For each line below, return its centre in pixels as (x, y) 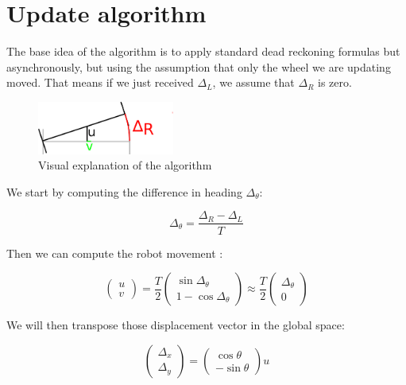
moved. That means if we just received (100, 82)
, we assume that (253, 82)
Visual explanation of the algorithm (125, 165)
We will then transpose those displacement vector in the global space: (176, 325)
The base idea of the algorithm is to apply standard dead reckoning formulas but (203, 51)
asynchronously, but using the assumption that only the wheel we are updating (199, 66)
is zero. (335, 82)
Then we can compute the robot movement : (115, 253)
